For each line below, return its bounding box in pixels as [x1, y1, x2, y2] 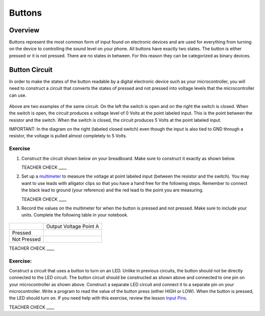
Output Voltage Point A [46, 223, 99, 230]
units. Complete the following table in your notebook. [21, 212, 129, 218]
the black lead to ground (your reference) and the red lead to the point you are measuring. [21, 187, 204, 193]
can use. [9, 92, 27, 98]
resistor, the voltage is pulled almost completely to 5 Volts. [9, 133, 127, 139]
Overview [9, 26, 40, 34]
